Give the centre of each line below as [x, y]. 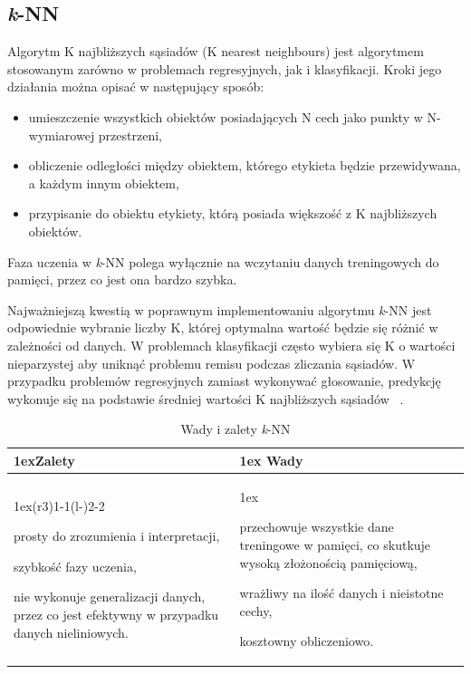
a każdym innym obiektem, [104, 183]
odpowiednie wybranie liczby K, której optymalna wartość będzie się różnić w [223, 327]
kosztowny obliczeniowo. [307, 641]
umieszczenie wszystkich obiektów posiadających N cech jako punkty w [226, 116]
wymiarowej [62, 135]
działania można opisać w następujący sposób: [136, 87]
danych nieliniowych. [71, 632]
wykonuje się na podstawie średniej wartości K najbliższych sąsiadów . [206, 398]
